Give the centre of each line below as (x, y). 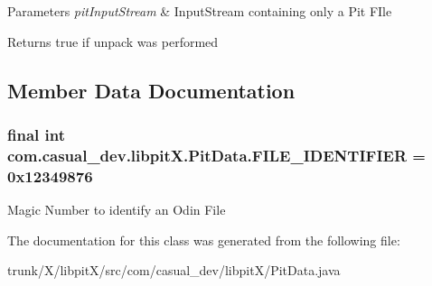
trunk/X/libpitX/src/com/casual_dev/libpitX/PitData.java (174, 270)
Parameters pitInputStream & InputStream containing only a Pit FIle (200, 11)
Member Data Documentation (151, 90)
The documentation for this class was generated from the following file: (204, 240)
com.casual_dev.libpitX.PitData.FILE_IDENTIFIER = (216, 155)
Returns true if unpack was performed (113, 41)
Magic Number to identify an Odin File (117, 210)
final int (36, 134)
